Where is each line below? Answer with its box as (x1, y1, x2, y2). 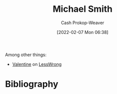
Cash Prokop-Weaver (60, 20, 105, 26)
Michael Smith (53, 3, 113, 15)
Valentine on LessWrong (12, 61, 62, 67)
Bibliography (5, 79, 58, 90)
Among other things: (5, 52, 47, 58)
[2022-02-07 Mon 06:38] (57, 29, 109, 35)
